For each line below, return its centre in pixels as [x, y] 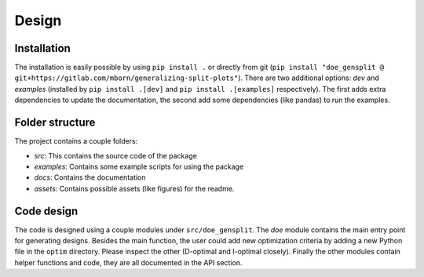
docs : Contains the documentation [90, 177]
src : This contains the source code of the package [116, 155]
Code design [46, 211]
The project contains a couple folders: [76, 141]
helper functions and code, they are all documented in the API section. [128, 262]
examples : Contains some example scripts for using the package [139, 166]
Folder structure [55, 123]
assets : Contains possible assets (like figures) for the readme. [134, 188]
